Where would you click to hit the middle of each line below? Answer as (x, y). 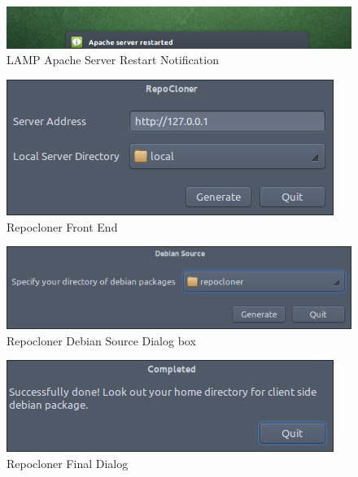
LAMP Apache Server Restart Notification (113, 60)
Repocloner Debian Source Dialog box (101, 340)
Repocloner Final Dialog (68, 464)
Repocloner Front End (62, 226)
